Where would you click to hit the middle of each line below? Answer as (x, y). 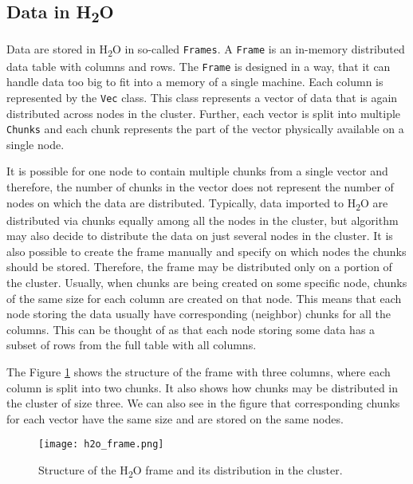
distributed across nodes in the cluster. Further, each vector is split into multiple (204, 113)
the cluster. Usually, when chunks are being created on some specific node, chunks (207, 283)
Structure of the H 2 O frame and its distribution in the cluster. (191, 471)
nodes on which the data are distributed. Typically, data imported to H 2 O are (197, 203)
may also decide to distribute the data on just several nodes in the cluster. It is (200, 236)
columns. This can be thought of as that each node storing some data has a (191, 329)
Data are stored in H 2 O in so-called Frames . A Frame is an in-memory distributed (206, 49)
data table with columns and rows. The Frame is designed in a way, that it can (199, 66)
